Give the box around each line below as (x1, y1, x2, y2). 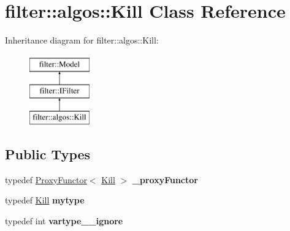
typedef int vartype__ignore (5, 214, 123, 227)
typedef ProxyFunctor (5, 173, 87, 186)
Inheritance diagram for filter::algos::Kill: (5, 34, 159, 47)
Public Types (5, 145, 91, 164)
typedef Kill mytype (5, 194, 85, 206)
